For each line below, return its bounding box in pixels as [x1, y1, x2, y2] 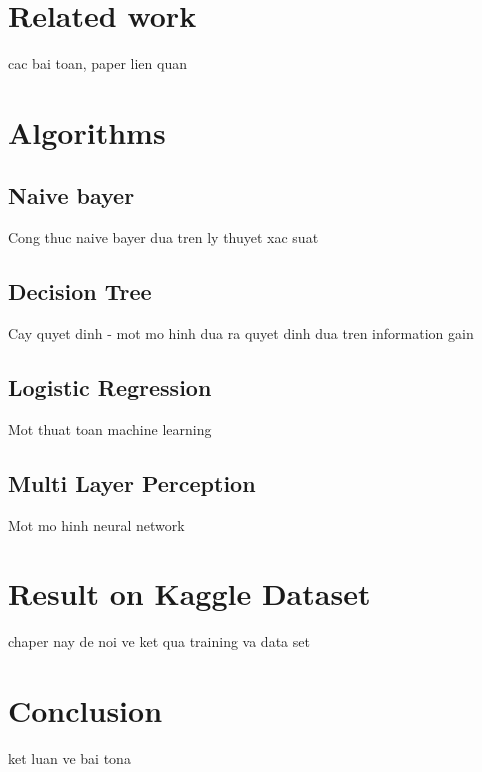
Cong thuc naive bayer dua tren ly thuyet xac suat [8, 227, 319, 248]
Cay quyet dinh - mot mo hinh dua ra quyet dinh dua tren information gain [8, 323, 474, 344]
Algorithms [8, 111, 166, 152]
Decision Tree [8, 276, 152, 307]
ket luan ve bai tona [8, 748, 131, 769]
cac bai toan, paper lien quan [8, 53, 187, 74]
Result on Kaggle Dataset [8, 573, 371, 614]
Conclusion [8, 690, 163, 731]
